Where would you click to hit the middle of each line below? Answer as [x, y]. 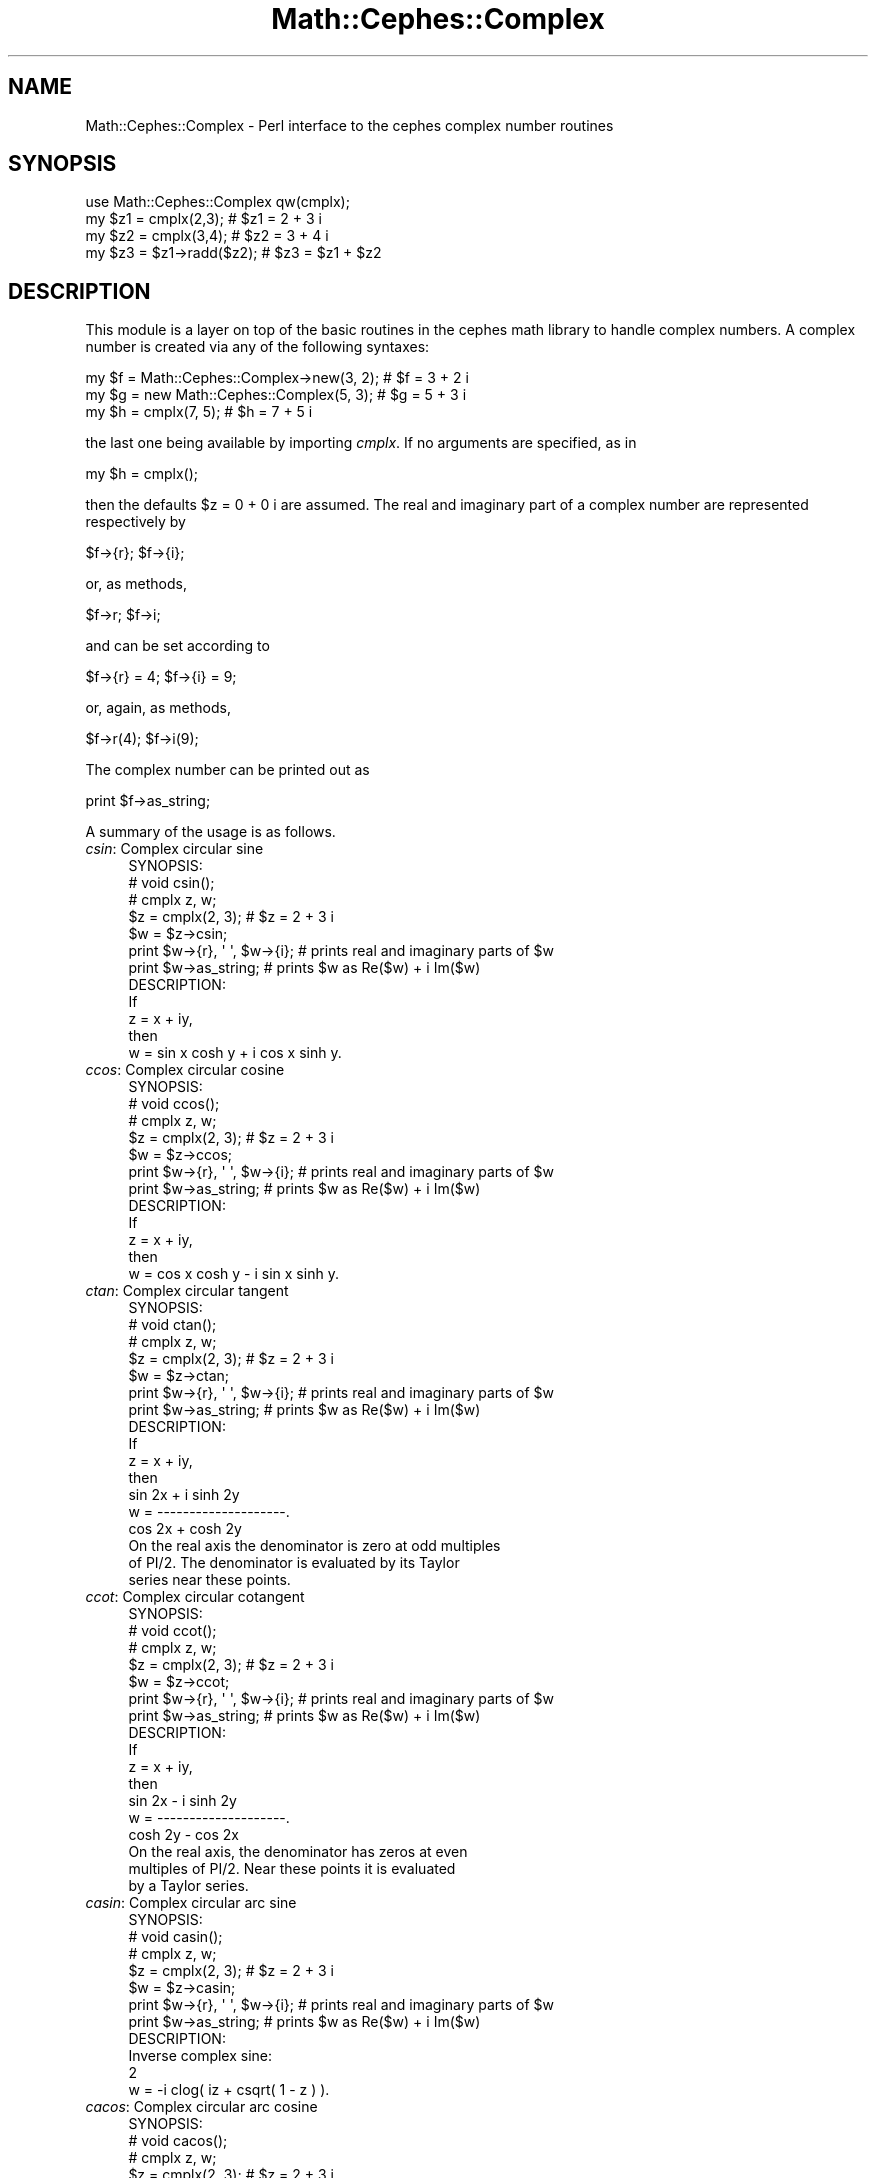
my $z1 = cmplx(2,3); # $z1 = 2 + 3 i [203, 219]
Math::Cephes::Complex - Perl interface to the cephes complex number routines [349, 125]
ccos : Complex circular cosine [185, 1070]
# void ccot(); [172, 1631]
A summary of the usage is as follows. [210, 832]
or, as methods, [136, 584]
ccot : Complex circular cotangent [195, 1597]
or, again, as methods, [158, 708]
